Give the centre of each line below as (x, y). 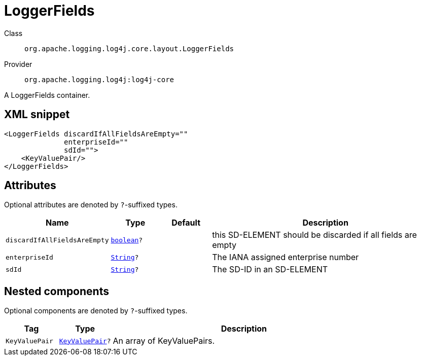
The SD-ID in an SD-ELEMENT (270, 269)
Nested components (57, 291)
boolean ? (127, 240)
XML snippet (37, 115)
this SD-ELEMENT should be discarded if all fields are (314, 235)
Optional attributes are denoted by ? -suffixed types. (91, 205)
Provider (18, 64)
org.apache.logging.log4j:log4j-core (99, 79)
